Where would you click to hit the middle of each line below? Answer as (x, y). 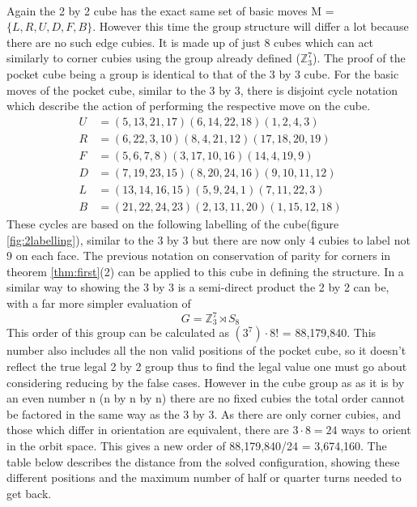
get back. (29, 493)
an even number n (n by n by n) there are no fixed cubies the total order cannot (206, 398)
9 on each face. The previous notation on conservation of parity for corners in (199, 256)
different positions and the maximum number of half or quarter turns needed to (204, 477)
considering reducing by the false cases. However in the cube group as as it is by (206, 382)
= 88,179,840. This (329, 332)
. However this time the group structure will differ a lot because (251, 26)
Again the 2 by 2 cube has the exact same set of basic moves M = (170, 10)
